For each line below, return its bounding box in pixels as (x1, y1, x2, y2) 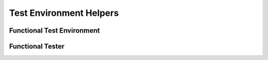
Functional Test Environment (9, 26, 100, 35)
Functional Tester (9, 42, 65, 51)
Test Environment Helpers (9, 7, 119, 18)
